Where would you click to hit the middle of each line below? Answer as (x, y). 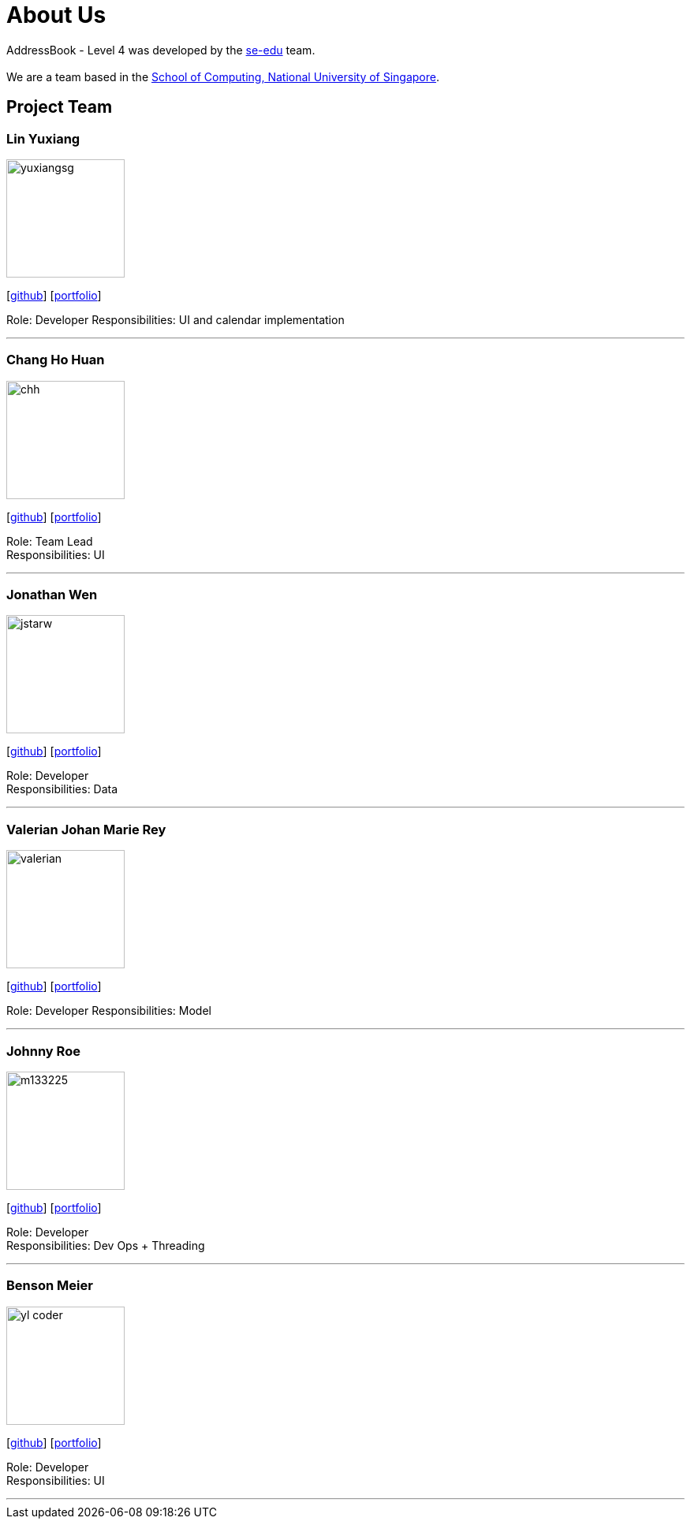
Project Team (60, 107)
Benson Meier (50, 1286)
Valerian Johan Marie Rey (86, 829)
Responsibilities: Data (62, 789)
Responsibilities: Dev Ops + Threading (106, 1245)
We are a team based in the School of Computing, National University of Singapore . (223, 76)
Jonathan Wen (52, 595)
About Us (56, 15)
